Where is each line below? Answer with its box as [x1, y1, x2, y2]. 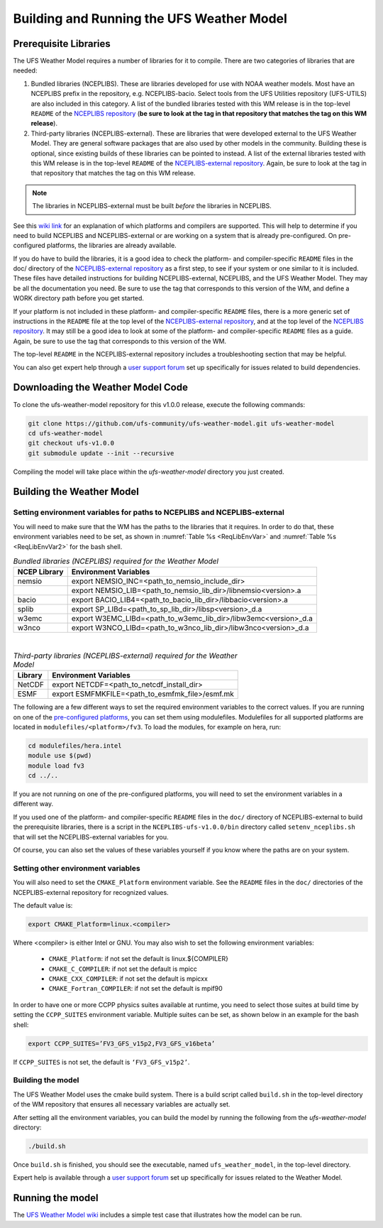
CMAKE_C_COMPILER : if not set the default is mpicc [48, 965, 198, 973]
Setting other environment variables [13, 863, 141, 873]
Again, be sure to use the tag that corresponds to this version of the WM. [13, 337, 227, 345]
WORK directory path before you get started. [13, 294, 145, 303]
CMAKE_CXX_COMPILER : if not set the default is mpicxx [48, 974, 209, 983]
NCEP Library [17, 567, 64, 577]
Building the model [13, 1075, 79, 1085]
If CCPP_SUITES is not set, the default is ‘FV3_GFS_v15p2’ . [13, 1058, 190, 1066]
